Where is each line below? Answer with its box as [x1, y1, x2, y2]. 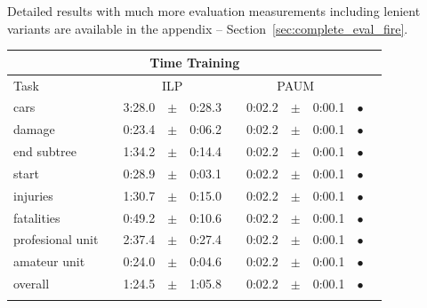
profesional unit [13, 230, 99, 249]
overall [13, 274, 50, 293]
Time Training [149, 52, 240, 71]
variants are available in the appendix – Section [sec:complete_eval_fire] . [7, 19, 408, 37]
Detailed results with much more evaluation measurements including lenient [7, 2, 421, 20]
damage [13, 120, 55, 138]
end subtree [13, 142, 77, 161]
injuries [13, 186, 53, 204]
